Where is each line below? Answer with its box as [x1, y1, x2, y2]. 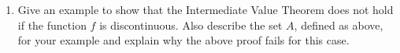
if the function [17, 16, 87, 33]
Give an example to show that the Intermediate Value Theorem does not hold [17, 2, 394, 17]
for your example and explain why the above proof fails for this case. [17, 32, 350, 48]
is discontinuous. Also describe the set [99, 16, 283, 33]
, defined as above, [294, 16, 383, 33]
